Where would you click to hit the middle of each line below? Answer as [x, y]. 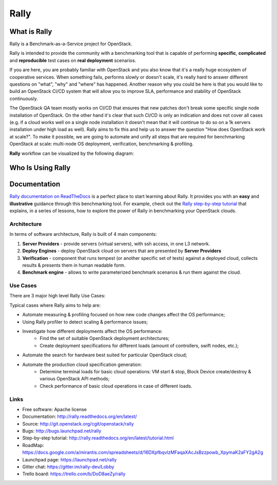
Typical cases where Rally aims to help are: [55, 305]
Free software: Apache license [55, 409]
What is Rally [31, 32]
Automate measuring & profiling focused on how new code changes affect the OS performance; [124, 315]
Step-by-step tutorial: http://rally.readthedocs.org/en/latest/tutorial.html [98, 438]
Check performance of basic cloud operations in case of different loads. [116, 386]
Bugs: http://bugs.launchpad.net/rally [62, 431]
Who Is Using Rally [40, 168]
